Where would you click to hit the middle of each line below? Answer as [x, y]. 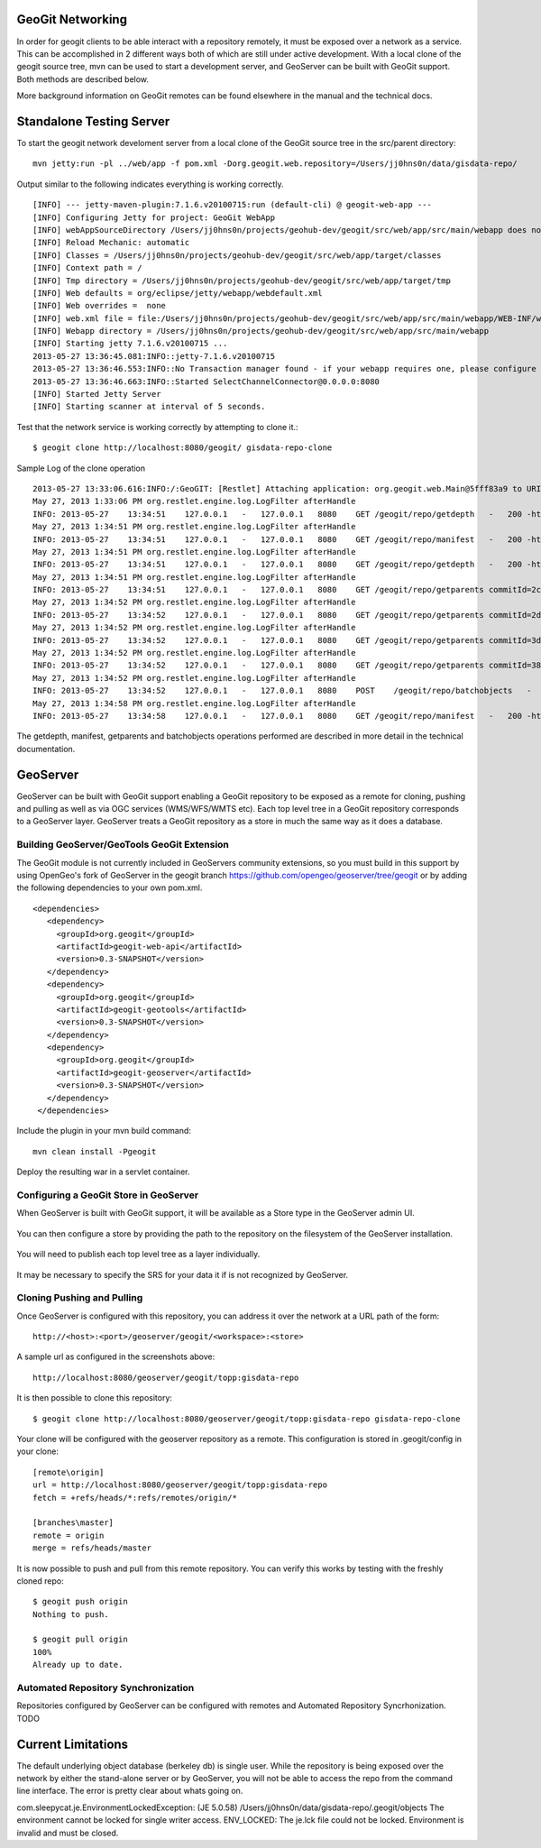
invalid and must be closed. [68, 1833]
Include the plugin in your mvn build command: [104, 1131]
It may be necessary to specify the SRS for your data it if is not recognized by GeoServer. [183, 1274]
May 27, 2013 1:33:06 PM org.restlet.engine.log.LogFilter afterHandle [194, 501]
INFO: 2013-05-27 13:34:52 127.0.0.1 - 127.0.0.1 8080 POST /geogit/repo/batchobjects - [282, 691]
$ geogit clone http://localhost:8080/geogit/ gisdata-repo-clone [183, 448]
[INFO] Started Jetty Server [97, 394]
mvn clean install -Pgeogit [95, 1151]
